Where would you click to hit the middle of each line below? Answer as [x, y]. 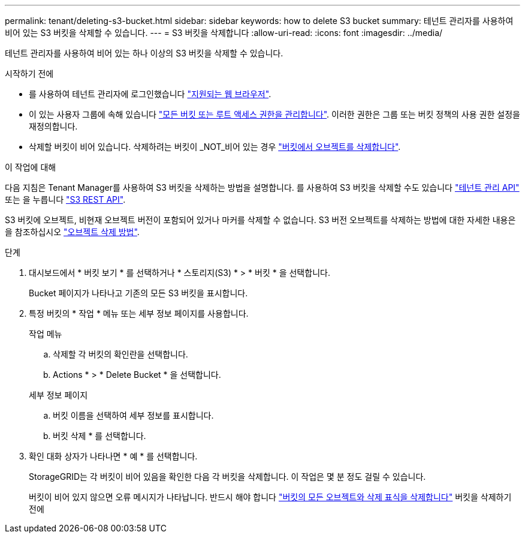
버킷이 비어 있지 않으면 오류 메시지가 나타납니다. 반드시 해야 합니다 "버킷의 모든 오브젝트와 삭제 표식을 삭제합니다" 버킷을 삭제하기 [270, 497]
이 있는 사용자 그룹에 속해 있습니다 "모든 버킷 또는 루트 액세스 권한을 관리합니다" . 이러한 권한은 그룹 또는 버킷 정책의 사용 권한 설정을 [274, 114]
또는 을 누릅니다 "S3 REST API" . [65, 199]
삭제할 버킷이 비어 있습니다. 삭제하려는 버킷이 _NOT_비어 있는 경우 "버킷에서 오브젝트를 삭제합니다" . [215, 147]
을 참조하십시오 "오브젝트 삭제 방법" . [72, 232]
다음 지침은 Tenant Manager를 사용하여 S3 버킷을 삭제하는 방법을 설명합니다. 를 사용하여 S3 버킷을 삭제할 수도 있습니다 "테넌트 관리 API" [262, 187]
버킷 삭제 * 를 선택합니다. [99, 436]
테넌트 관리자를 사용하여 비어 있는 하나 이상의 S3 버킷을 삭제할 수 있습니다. [144, 53]
